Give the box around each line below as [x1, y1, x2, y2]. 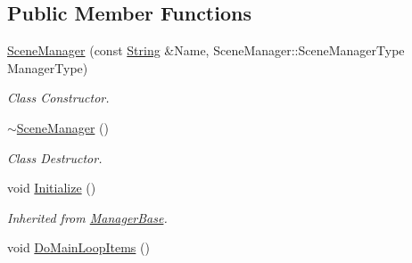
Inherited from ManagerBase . [7, 208, 168, 226]
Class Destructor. [7, 148, 103, 167]
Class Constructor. [7, 88, 110, 107]
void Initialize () [7, 178, 96, 197]
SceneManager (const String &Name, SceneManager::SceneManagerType [7, 41, 405, 60]
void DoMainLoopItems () [7, 238, 150, 257]
